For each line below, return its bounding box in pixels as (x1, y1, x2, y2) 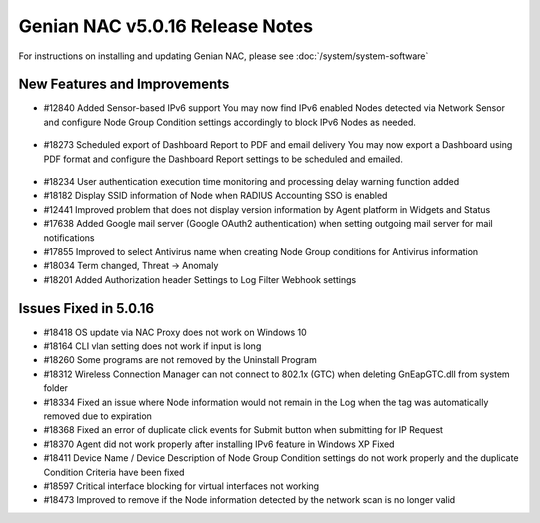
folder (43, 382, 69, 394)
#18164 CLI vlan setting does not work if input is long (43, 340, 262, 352)
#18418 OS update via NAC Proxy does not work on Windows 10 (43, 326, 307, 338)
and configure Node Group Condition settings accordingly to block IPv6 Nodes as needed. (43, 116, 417, 128)
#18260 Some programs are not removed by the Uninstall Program (43, 354, 317, 366)
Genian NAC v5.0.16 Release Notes (18, 15, 314, 37)
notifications (43, 231, 95, 244)
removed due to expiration (43, 410, 152, 422)
